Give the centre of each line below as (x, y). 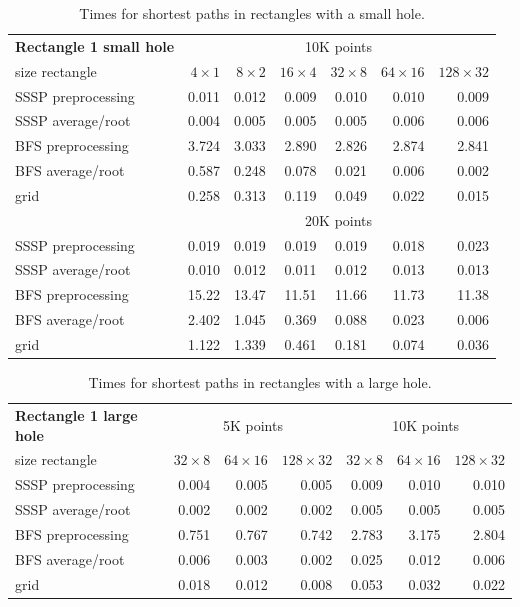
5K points (252, 424)
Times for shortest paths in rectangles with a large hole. (260, 382)
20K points (339, 219)
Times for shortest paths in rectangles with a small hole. (252, 13)
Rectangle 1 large (76, 414)
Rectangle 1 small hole (95, 45)
